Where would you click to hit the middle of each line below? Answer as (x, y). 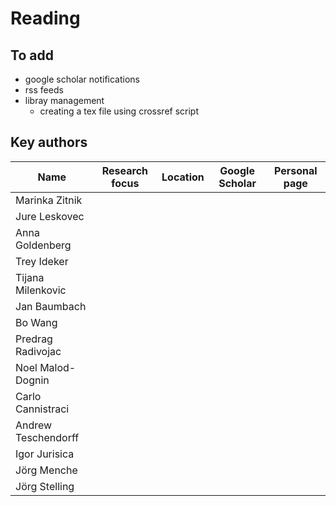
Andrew (34, 425)
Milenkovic (41, 290)
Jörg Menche (46, 470)
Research (124, 170)
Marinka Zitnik (49, 200)
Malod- (58, 367)
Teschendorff (47, 437)
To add (32, 55)
